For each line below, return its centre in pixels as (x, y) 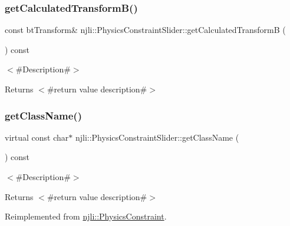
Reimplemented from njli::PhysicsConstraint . (86, 216)
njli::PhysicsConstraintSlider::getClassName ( (157, 137)
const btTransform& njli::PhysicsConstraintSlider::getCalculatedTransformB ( (145, 30)
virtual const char (37, 137)
